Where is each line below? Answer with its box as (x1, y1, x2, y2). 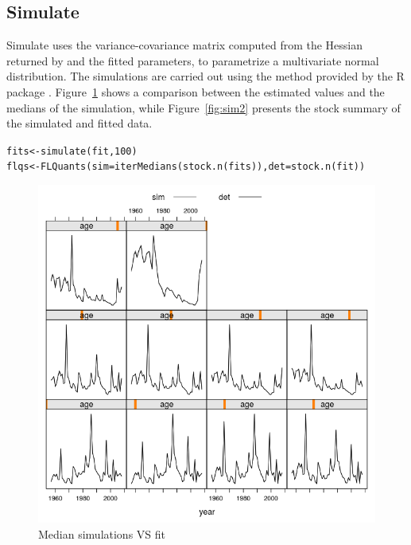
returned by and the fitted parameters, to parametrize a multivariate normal (6, 52, 379, 69)
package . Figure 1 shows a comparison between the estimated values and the (6, 83, 385, 100)
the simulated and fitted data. (6, 115, 153, 131)
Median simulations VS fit (38, 525, 166, 542)
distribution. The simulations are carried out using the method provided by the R (6, 68, 405, 84)
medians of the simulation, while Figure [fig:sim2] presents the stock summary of (6, 99, 401, 116)
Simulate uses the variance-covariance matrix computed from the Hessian (6, 37, 363, 53)
